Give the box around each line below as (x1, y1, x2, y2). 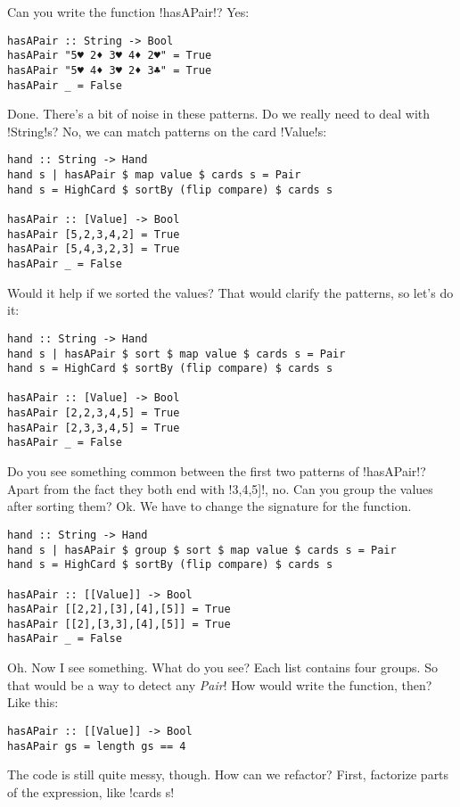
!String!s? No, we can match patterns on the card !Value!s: (7, 121, 327, 140)
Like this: (7, 693, 59, 712)
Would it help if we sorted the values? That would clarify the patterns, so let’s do (7, 283, 454, 301)
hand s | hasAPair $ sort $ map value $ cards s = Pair (7, 347, 346, 360)
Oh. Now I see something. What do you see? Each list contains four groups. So (7, 658, 438, 677)
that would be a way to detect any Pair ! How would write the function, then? (7, 675, 432, 694)
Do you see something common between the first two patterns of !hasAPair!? (7, 462, 426, 481)
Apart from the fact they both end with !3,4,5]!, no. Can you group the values (7, 479, 433, 498)
